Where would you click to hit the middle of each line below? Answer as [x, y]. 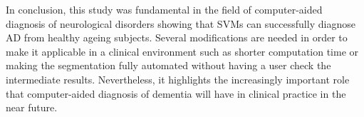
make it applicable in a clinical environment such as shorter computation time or [182, 51]
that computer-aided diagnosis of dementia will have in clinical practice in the [176, 93]
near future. [32, 107]
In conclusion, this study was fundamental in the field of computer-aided [164, 9]
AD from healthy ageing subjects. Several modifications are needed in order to [177, 37]
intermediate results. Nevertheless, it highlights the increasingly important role [178, 79]
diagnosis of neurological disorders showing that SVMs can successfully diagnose [181, 23]
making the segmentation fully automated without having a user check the [168, 65]
